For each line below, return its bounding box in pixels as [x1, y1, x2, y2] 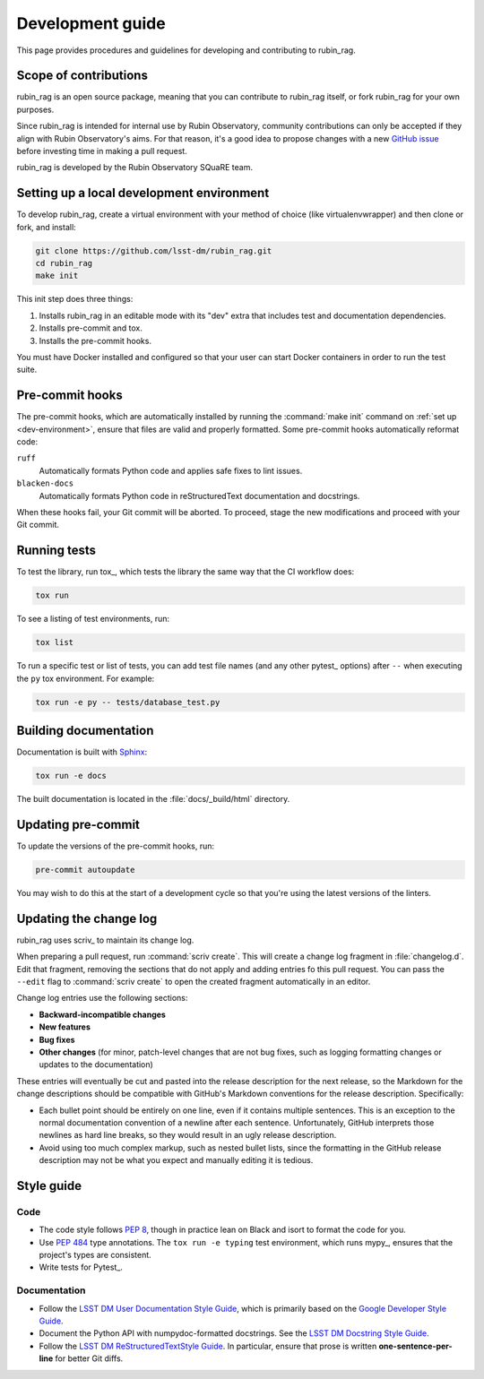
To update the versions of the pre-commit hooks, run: [16, 840, 215, 851]
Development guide [16, 13, 166, 33]
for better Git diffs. [55, 1353, 124, 1364]
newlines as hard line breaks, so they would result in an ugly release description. [39, 1130, 337, 1141]
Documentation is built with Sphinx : [16, 746, 148, 757]
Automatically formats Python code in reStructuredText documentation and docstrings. [39, 490, 360, 501]
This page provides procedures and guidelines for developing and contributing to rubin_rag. [16, 45, 356, 56]
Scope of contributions [16, 68, 148, 83]
